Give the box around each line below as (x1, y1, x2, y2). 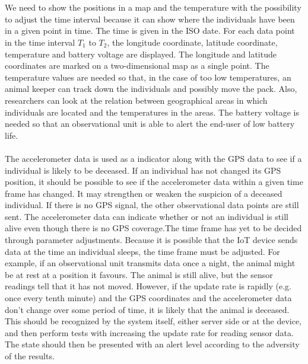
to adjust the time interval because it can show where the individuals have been (5, 12, 295, 25)
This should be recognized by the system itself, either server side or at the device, (5, 315, 302, 327)
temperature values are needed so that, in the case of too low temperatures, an (5, 71, 291, 83)
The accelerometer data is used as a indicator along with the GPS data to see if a (5, 152, 302, 164)
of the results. (5, 350, 55, 362)
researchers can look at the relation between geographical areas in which (5, 94, 268, 106)
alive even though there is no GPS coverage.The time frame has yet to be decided (5, 222, 302, 234)
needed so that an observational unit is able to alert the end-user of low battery (5, 117, 295, 130)
